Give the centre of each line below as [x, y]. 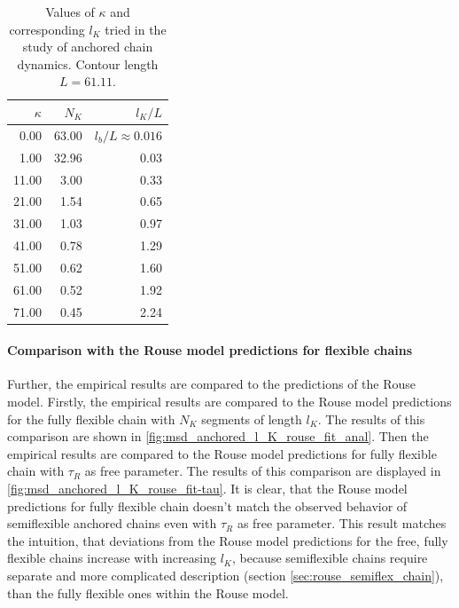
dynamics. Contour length [88, 63]
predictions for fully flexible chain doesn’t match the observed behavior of [207, 505]
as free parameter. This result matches [342, 523]
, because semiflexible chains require [330, 558]
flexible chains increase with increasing [112, 558]
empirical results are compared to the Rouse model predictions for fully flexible [222, 453]
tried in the [136, 29]
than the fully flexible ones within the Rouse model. [148, 592]
